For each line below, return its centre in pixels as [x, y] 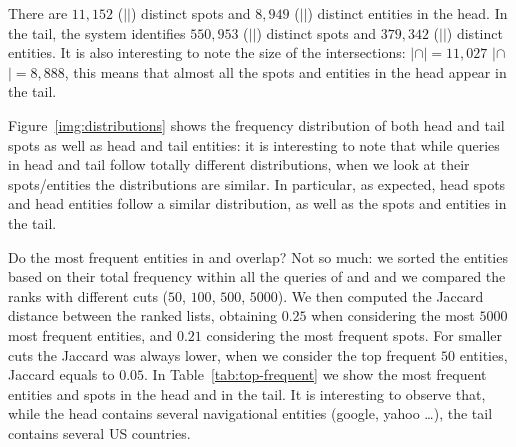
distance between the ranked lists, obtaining [142, 315]
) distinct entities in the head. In [407, 13]
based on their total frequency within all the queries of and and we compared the [257, 276]
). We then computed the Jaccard [380, 295]
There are [38, 13]
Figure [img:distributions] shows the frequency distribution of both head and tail [256, 124]
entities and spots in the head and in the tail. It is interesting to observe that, [247, 393]
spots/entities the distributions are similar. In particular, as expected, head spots [257, 183]
